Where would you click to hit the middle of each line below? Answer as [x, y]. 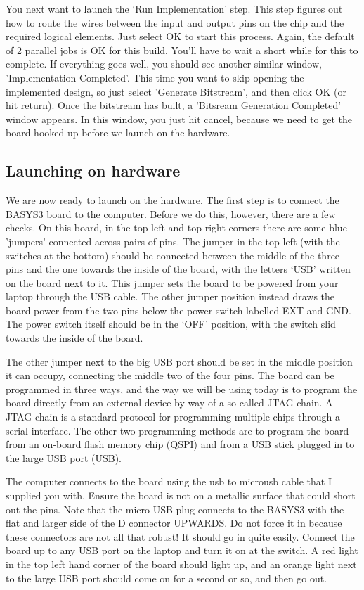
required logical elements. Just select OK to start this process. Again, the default [180, 36]
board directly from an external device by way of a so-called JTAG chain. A [169, 403]
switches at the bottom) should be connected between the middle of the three [173, 255]
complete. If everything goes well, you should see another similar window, [164, 64]
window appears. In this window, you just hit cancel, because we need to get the [179, 118]
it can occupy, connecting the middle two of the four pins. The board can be [170, 375]
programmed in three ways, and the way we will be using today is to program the [182, 389]
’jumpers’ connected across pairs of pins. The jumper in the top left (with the [173, 241]
